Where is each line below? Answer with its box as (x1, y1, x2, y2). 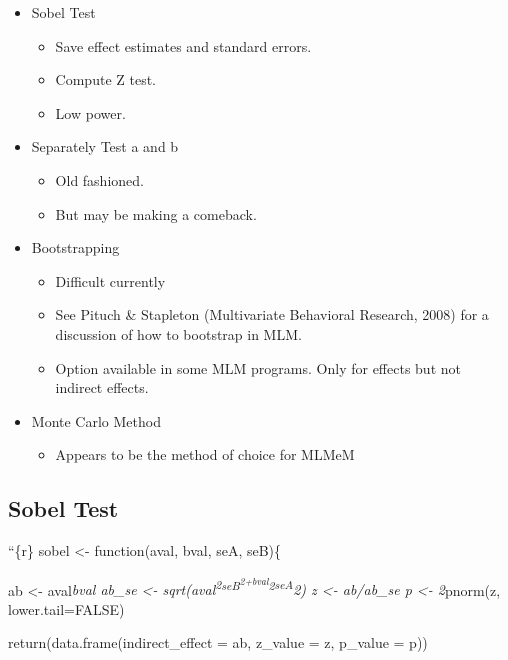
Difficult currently (55, 270, 166, 291)
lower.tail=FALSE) (8, 598, 125, 619)
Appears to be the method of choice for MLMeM (55, 444, 355, 465)
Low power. (55, 102, 126, 123)
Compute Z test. (55, 69, 156, 90)
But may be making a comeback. (55, 203, 257, 224)
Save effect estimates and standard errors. (55, 35, 312, 56)
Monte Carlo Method (31, 410, 161, 431)
